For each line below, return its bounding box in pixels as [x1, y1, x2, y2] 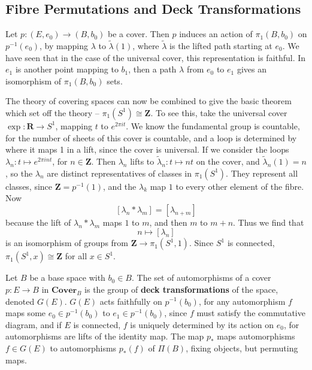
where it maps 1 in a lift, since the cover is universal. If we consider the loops [5, 143, 289, 156]
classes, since [5, 180, 53, 192]
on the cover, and [196, 154, 260, 167]
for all [65, 250, 87, 262]
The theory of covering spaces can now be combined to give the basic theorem [5, 95, 292, 107]
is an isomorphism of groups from [5, 236, 128, 249]
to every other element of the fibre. [175, 180, 304, 192]
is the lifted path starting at [169, 40, 272, 52]
